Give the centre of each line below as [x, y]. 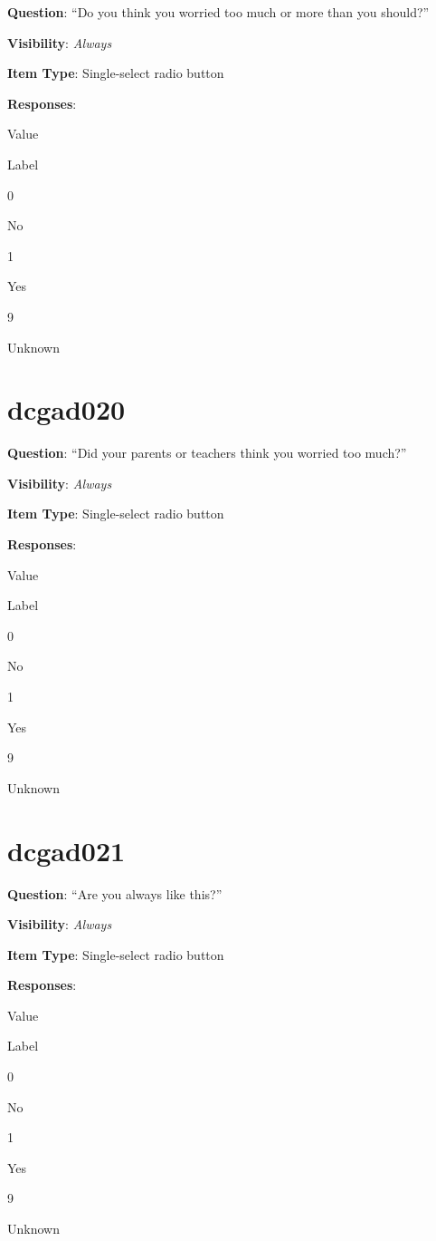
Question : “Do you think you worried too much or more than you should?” [218, 12]
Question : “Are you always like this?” [115, 893]
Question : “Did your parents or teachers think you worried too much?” [207, 453]
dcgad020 [66, 409]
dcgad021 [66, 850]
